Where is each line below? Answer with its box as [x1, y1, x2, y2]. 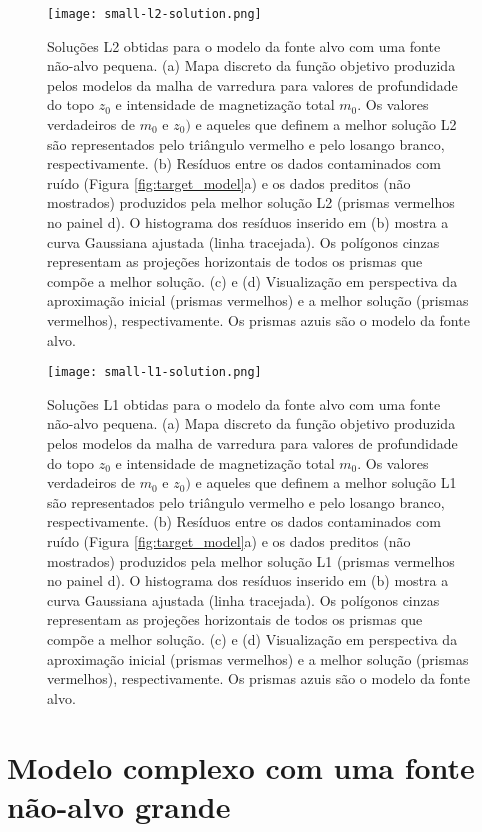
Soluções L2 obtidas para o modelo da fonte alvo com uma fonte [47, 35, 441, 56]
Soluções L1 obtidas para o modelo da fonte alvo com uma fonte [47, 393, 441, 414]
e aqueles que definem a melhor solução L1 [195, 472, 457, 493]
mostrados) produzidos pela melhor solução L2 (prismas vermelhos [47, 192, 455, 213]
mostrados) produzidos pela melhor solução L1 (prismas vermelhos [47, 550, 455, 571]
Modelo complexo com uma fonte [7, 746, 475, 787]
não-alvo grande [7, 785, 231, 826]
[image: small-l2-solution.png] [47, 7, 262, 21]
